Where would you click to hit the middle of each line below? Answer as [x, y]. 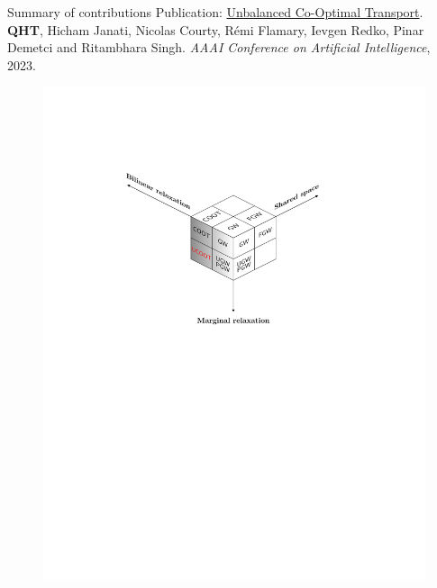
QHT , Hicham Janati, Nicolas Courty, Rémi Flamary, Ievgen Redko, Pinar [216, 29]
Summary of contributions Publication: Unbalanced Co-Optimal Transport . [215, 12]
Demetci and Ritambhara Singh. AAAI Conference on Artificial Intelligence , [219, 47]
